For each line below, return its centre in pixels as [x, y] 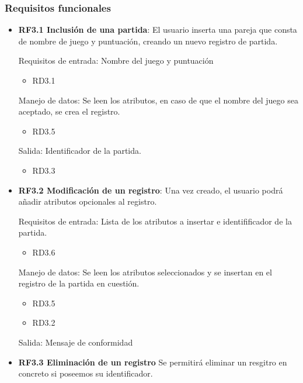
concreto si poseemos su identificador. [86, 373]
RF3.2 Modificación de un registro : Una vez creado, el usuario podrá [151, 190]
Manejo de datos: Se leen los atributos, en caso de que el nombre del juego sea [158, 100]
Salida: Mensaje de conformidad [76, 342]
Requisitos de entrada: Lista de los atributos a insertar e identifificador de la [155, 221]
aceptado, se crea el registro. [69, 111]
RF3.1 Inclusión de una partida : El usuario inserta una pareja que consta [158, 30]
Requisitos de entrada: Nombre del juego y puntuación [116, 61]
